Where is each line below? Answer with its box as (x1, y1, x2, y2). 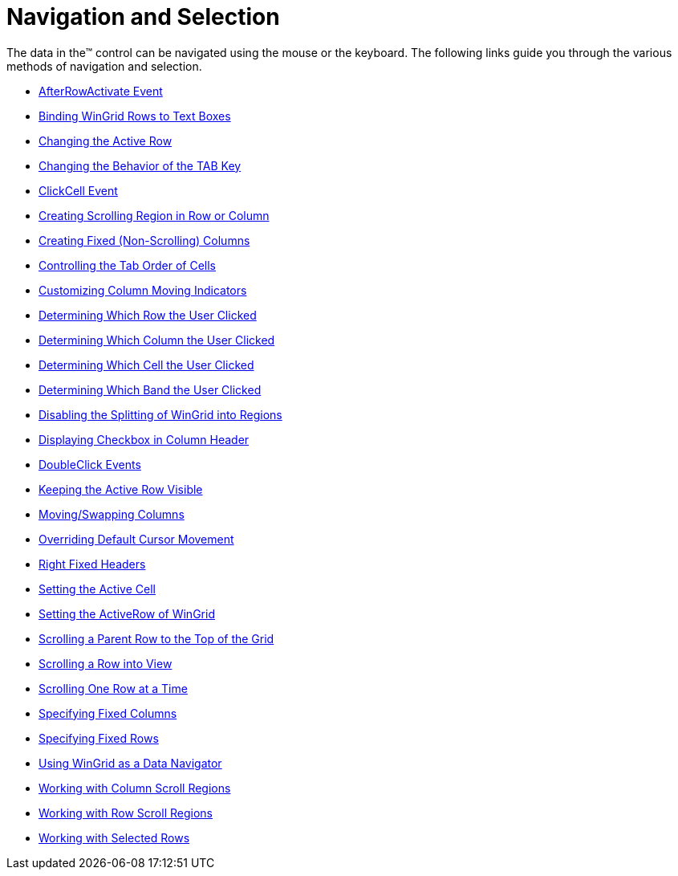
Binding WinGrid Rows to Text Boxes (39, 108, 231, 123)
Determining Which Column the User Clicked (39, 332, 275, 347)
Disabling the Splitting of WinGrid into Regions (39, 407, 282, 422)
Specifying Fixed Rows (39, 731, 159, 745)
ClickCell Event (39, 183, 118, 198)
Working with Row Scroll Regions (39, 805, 213, 820)
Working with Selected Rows (39, 830, 190, 845)
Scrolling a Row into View (39, 656, 173, 670)
